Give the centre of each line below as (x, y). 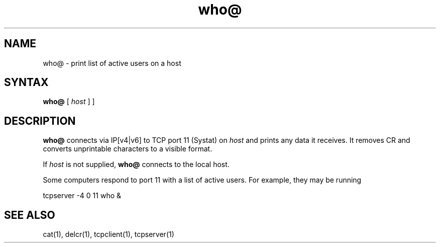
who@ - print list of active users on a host (112, 63)
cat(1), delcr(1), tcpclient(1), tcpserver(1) (108, 234)
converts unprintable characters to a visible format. (128, 149)
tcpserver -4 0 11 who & (82, 196)
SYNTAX (26, 83)
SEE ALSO (30, 215)
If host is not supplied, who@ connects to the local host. (136, 164)
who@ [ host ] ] (69, 102)
